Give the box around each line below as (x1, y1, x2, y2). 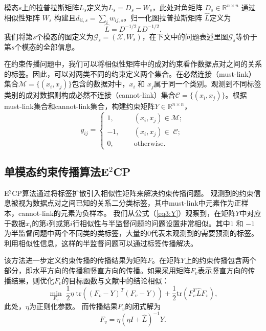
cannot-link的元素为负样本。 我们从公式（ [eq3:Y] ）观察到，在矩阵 (18, 207, 236, 218)
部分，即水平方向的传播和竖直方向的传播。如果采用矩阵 (4, 264, 190, 275)
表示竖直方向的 (197, 264, 248, 275)
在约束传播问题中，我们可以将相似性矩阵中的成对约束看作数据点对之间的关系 (4, 58, 262, 69)
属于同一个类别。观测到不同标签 (153, 78, 261, 89)
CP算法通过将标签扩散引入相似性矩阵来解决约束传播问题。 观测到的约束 (12, 187, 254, 198)
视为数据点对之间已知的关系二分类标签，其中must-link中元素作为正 (18, 197, 241, 208)
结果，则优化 (11, 275, 54, 285)
